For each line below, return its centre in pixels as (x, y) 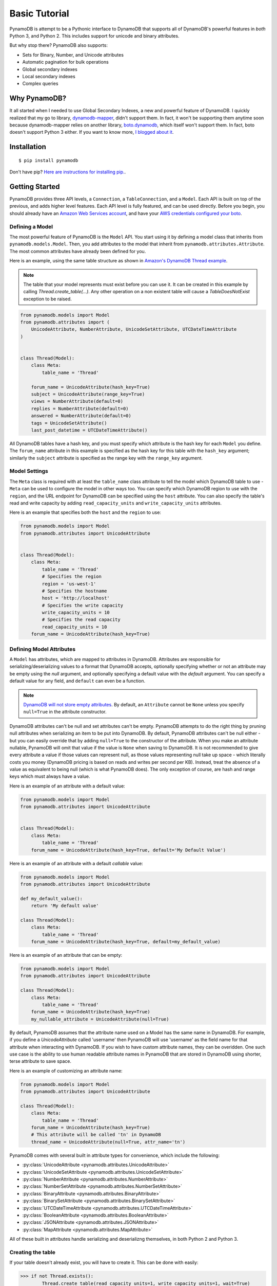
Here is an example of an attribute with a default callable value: (76, 863)
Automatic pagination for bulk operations (65, 62)
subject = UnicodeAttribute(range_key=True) (88, 394)
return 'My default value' (65, 906)
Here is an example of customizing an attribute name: (66, 1070)
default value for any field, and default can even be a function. (77, 681)
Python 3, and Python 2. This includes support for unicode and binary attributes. (94, 35)
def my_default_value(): (52, 898)
